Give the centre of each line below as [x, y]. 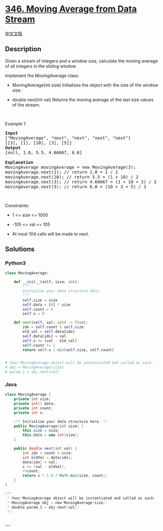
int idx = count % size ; [48, 453]
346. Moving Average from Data [71, 9]
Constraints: [17, 205]
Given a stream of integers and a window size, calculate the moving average [81, 61]
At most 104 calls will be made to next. [51, 234]
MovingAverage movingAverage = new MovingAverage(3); [71, 167]
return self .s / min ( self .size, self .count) [68, 350]
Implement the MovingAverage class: [42, 75]
